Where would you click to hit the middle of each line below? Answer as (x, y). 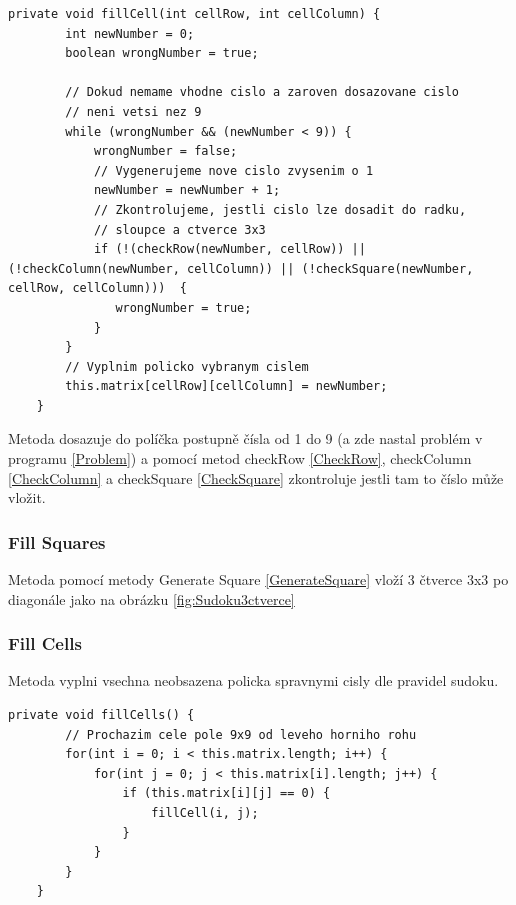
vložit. (27, 497)
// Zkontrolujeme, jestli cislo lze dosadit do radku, (280, 209)
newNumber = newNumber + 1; (187, 190)
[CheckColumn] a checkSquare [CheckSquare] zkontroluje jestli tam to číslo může (256, 477)
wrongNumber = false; (165, 151)
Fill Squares (57, 541)
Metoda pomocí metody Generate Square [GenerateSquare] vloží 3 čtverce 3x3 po (258, 579)
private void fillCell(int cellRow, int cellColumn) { (194, 14)
